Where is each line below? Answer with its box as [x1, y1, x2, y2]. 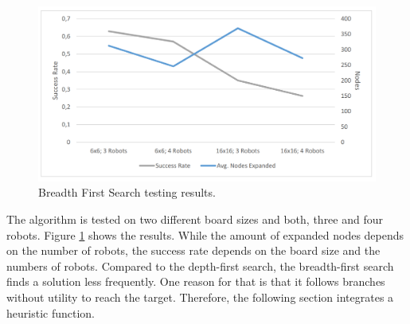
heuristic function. [6, 304, 95, 321]
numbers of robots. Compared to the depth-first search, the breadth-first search [6, 257, 394, 274]
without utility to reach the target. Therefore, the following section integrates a [6, 289, 394, 306]
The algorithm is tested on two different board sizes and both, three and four [6, 211, 384, 228]
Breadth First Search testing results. [38, 184, 216, 201]
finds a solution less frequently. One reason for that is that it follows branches [6, 273, 385, 290]
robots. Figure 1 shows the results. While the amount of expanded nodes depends [6, 226, 404, 243]
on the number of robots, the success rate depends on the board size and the [6, 242, 381, 259]
